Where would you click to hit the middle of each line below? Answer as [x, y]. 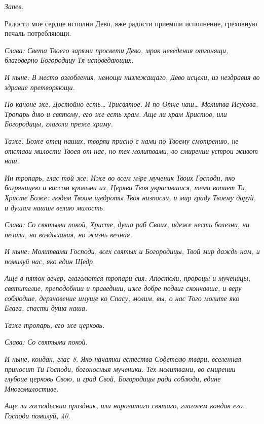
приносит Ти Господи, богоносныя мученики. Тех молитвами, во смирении [120, 369]
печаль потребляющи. [38, 33]
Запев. [14, 6]
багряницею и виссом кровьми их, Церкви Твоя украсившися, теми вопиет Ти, [126, 187]
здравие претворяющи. [40, 87]
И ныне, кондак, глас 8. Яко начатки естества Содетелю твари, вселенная [123, 359]
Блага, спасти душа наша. [46, 308]
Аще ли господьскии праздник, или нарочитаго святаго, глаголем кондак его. [125, 406]
